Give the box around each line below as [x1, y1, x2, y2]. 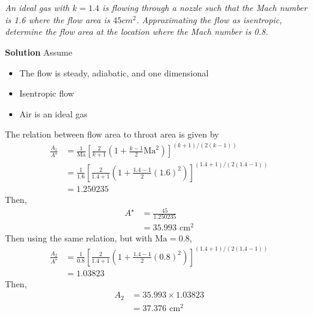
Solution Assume [5, 45, 72, 58]
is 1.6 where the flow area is [5, 13, 110, 26]
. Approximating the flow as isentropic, [136, 13, 282, 26]
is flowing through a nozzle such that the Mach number [102, 1, 307, 14]
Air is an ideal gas [19, 107, 88, 120]
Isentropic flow [19, 87, 74, 100]
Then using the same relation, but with [5, 231, 153, 244]
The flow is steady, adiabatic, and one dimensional [19, 66, 209, 79]
